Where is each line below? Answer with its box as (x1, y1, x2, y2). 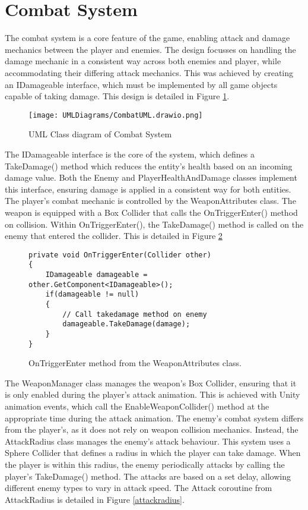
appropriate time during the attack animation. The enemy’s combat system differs (5, 411, 304, 424)
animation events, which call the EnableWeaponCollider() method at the (5, 400, 269, 413)
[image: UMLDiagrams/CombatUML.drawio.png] (28, 111, 203, 119)
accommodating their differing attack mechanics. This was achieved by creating (5, 66, 294, 78)
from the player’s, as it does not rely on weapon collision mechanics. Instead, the (5, 423, 299, 436)
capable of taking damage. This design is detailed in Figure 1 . (5, 90, 230, 102)
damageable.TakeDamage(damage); (62, 320, 190, 329)
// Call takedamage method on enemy (62, 310, 207, 319)
